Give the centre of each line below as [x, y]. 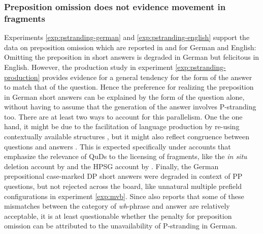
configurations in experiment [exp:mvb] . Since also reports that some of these [124, 196]
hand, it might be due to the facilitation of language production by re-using [122, 126]
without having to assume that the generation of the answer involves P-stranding [130, 107]
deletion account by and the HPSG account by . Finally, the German [111, 166]
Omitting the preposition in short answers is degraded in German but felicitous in [132, 57]
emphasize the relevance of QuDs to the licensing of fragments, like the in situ [126, 156]
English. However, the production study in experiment [89, 67]
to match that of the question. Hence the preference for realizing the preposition [129, 87]
